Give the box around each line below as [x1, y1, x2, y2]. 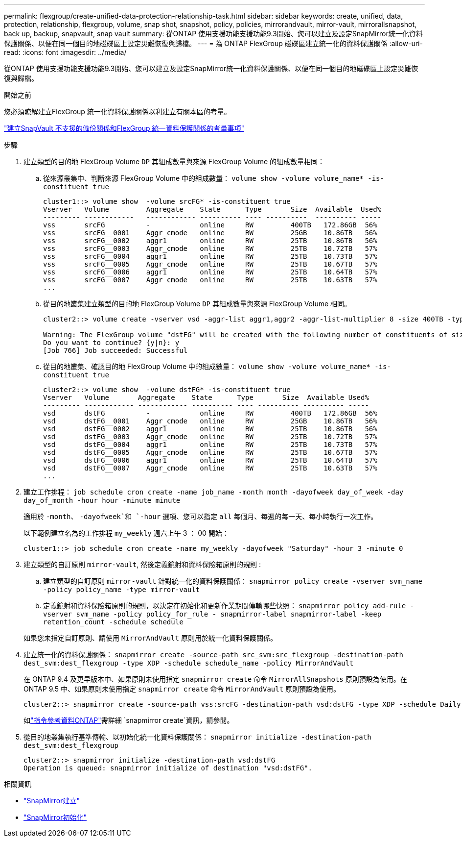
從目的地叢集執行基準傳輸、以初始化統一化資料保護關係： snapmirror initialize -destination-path [23, 733, 371, 741]
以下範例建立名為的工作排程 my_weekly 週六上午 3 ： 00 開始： [23, 529, 229, 537]
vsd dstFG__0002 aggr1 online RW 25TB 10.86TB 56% [43, 425, 377, 433]
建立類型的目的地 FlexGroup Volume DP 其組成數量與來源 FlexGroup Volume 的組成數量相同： [23, 157, 325, 166]
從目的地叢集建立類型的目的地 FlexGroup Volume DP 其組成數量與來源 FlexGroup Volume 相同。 [43, 299, 351, 308]
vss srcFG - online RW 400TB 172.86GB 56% [43, 221, 377, 229]
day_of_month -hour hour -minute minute [23, 496, 181, 504]
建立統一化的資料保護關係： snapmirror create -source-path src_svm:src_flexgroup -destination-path [23, 650, 403, 659]
